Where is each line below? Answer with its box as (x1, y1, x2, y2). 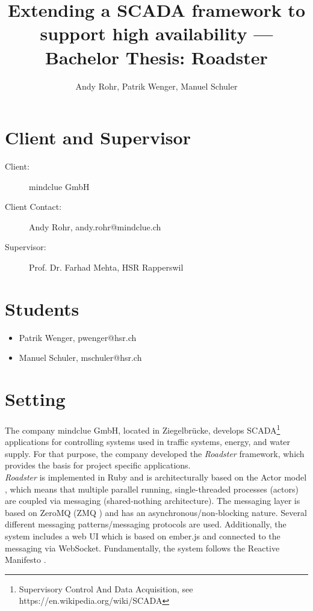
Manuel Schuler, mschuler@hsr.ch (19, 351, 142, 364)
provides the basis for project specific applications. (5, 459, 191, 471)
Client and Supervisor (5, 125, 191, 150)
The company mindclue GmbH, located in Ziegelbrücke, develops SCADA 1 (5, 422, 280, 436)
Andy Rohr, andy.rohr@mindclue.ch (29, 220, 161, 233)
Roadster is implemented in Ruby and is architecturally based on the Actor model (5, 471, 307, 484)
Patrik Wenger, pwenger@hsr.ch (19, 331, 137, 343)
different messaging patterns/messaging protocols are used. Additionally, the (5, 518, 287, 530)
